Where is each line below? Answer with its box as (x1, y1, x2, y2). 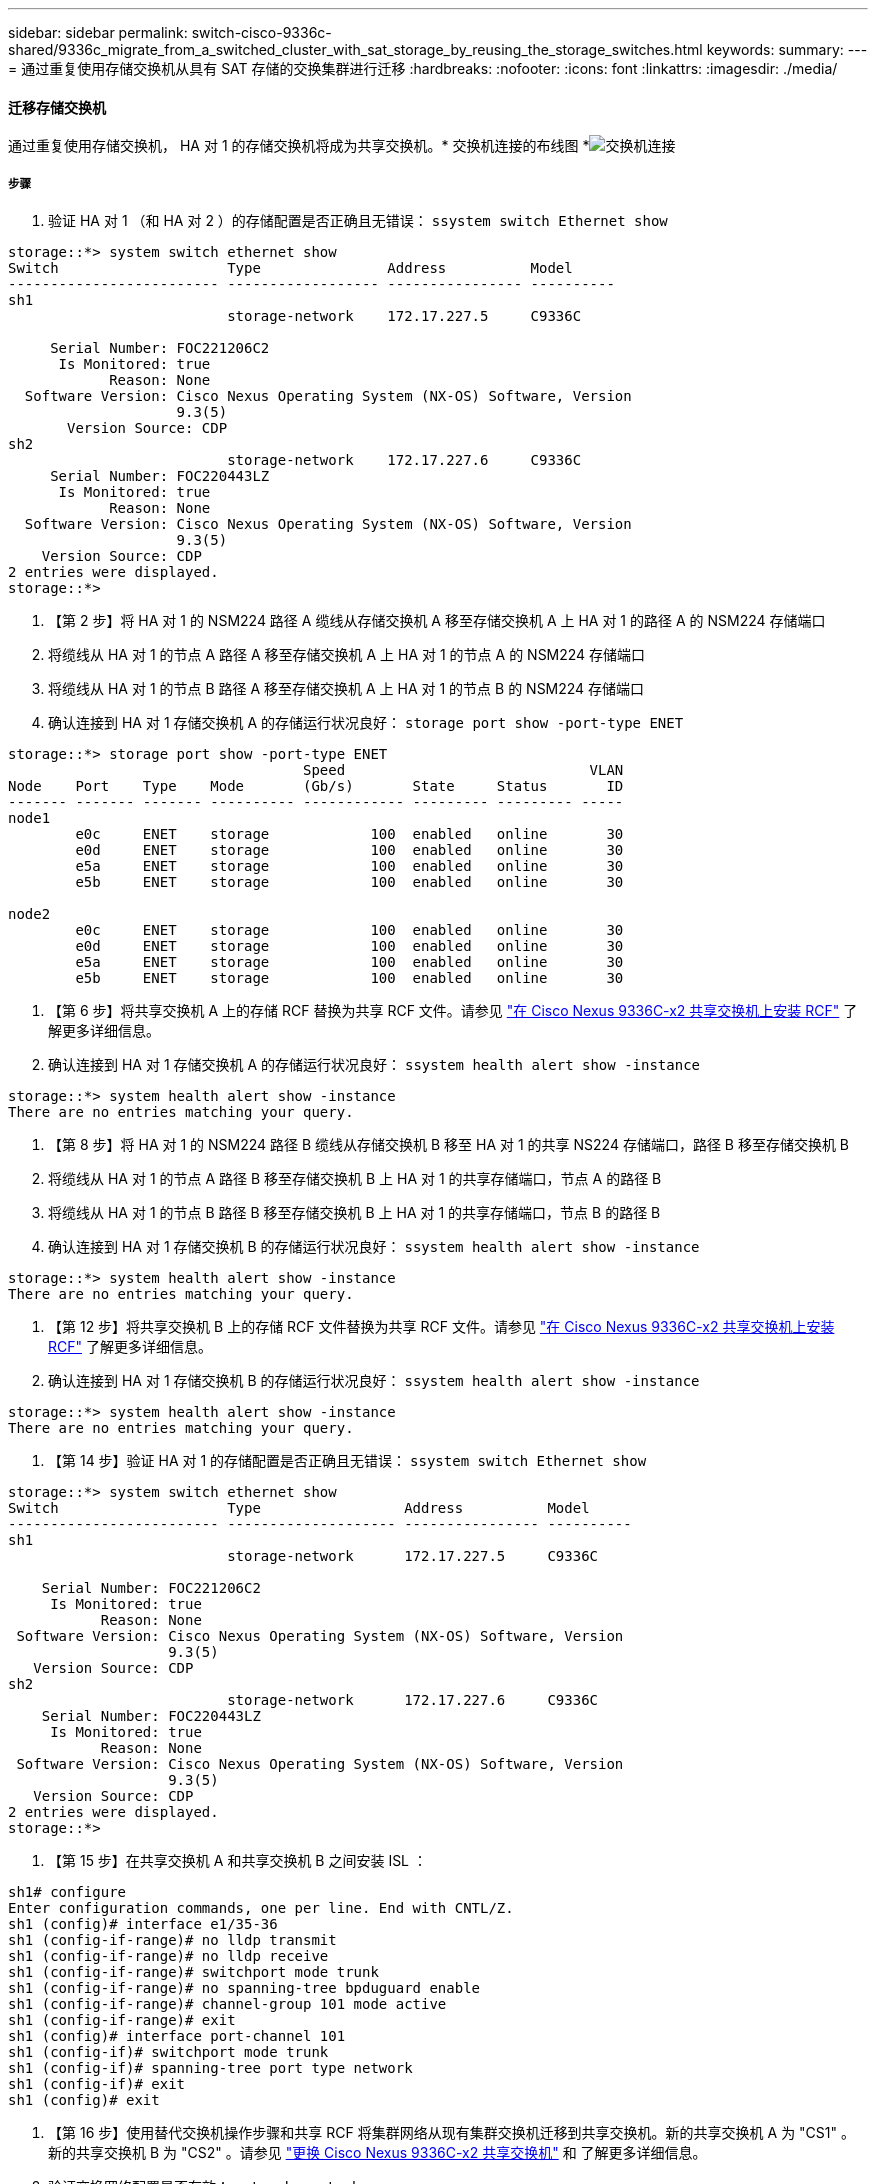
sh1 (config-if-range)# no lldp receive (8, 1948, 329, 1964)
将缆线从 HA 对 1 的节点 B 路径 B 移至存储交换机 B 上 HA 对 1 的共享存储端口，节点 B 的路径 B (48, 1204, 661, 1221)
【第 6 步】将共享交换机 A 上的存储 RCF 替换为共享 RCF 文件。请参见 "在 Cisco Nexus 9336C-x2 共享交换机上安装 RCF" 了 (48, 1002, 858, 1019)
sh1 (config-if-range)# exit (8, 2012, 236, 2028)
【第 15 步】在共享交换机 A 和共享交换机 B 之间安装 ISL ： (48, 1852, 427, 1869)
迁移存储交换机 (8, 98, 106, 116)
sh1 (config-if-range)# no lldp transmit (8, 1932, 337, 1948)
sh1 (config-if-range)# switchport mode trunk (8, 1964, 379, 1980)
